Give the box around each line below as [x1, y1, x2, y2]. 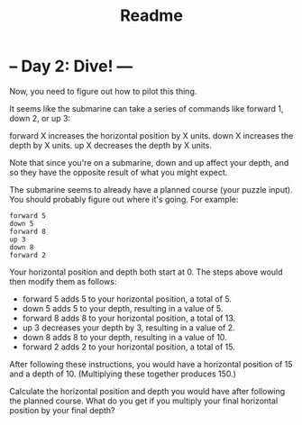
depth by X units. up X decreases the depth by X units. [9, 140, 212, 150]
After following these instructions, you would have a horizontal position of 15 [9, 358, 293, 369]
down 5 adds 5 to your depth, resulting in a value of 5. [22, 303, 224, 313]
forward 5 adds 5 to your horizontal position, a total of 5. [22, 294, 233, 304]
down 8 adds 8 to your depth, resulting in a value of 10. [22, 331, 227, 342]
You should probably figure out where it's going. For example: [9, 194, 239, 204]
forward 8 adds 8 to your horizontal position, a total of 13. [22, 312, 236, 323]
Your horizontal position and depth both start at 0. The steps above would [9, 267, 283, 277]
